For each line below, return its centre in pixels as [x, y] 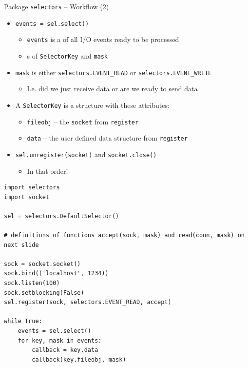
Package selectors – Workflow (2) [57, 6]
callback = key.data [65, 350]
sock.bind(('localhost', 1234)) [56, 274]
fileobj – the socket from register [83, 121]
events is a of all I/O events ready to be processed [103, 39]
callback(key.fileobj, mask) [79, 359]
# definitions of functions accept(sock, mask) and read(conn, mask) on [124, 235]
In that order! [48, 171]
